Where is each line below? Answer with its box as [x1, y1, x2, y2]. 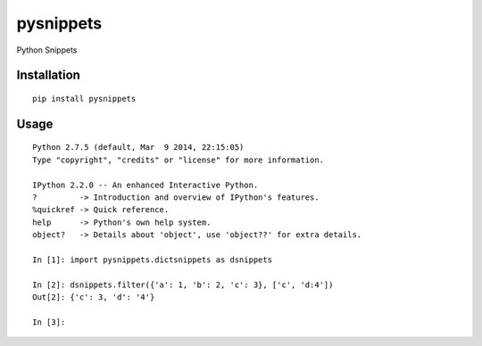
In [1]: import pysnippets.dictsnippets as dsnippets [32, 254, 272, 265]
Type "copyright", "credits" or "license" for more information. [32, 154, 325, 165]
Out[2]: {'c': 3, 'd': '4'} [32, 292, 155, 302]
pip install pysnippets [32, 94, 137, 103]
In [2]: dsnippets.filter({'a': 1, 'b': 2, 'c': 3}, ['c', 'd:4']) [32, 279, 334, 290]
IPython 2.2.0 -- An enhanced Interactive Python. [32, 179, 259, 190]
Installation [16, 68, 80, 83]
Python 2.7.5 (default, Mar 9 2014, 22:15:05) [32, 143, 245, 152]
